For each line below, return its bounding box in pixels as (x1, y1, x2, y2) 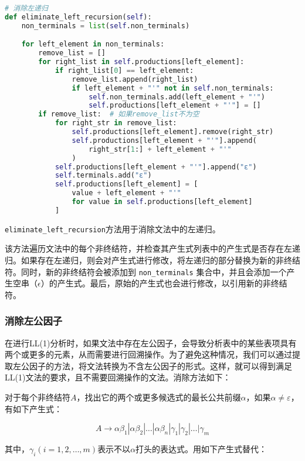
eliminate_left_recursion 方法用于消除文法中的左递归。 (5, 222, 221, 235)
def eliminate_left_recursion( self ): (5, 12, 152, 21)
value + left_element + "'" (72, 189, 181, 198)
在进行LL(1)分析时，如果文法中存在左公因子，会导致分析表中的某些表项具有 (5, 336, 297, 349)
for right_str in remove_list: (55, 119, 177, 128)
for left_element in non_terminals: (21, 40, 165, 49)
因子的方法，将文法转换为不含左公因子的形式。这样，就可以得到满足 (29, 359, 292, 372)
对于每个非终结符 (5, 391, 70, 403)
